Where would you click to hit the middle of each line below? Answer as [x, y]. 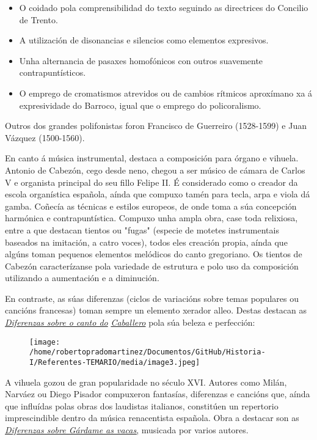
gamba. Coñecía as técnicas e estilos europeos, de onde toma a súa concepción [151, 206]
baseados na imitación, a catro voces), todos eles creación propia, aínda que [146, 242]
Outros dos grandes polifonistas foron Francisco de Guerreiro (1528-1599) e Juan [156, 126]
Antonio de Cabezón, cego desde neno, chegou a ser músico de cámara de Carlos [155, 170]
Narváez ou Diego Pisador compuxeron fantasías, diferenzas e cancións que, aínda [158, 394]
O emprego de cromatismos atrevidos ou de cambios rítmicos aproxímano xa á [166, 93]
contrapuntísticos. [53, 72]
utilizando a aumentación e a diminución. [82, 278]
